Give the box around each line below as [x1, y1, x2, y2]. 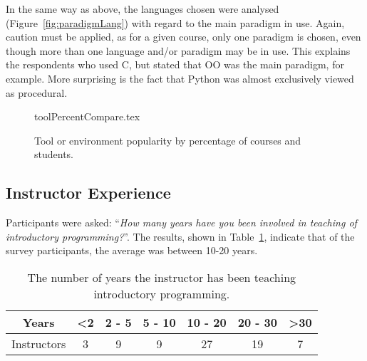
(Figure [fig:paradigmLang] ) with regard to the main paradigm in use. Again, [6, 15, 345, 30]
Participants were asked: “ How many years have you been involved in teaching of [6, 215, 357, 230]
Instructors [11, 335, 66, 352]
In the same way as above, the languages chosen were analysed [6, 1, 279, 16]
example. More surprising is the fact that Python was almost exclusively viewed [6, 70, 354, 85]
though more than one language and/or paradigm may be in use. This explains [6, 43, 351, 58]
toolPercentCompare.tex [34, 109, 140, 124]
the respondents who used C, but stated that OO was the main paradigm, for [6, 57, 344, 72]
